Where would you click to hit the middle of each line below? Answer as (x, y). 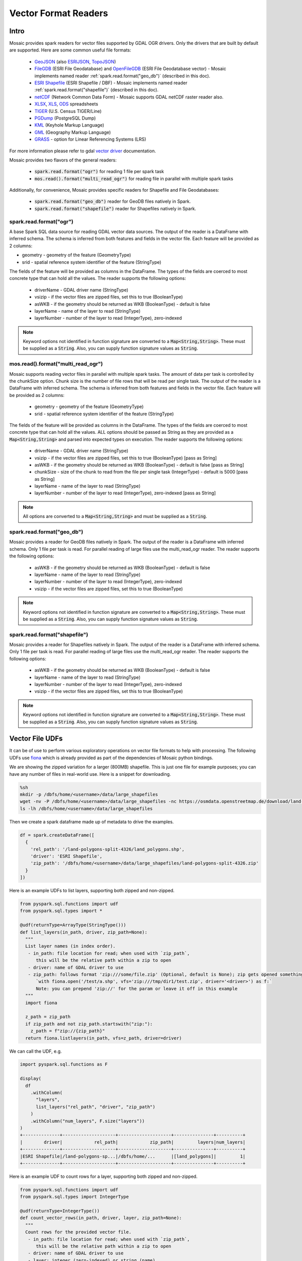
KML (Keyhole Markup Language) (69, 125)
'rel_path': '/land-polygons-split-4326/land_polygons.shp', (107, 849)
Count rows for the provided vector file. (79, 1232)
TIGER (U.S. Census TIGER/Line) (68, 111)
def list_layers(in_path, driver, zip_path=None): (84, 932)
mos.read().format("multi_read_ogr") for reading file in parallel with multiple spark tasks (134, 179)
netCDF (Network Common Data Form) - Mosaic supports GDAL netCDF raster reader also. (129, 97)
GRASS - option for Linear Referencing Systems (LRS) (90, 139)
